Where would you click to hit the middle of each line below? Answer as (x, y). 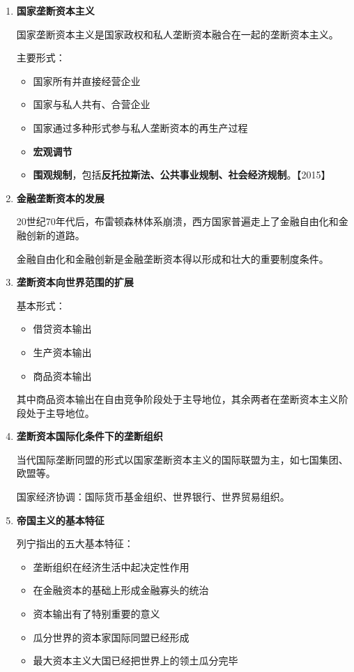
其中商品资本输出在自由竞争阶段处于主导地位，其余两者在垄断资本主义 (177, 399)
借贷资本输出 (62, 329)
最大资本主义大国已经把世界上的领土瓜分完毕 (136, 660)
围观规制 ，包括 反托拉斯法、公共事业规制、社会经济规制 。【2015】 (182, 175)
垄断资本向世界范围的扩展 (75, 282)
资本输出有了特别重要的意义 (97, 614)
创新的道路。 (55, 235)
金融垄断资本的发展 (60, 198)
